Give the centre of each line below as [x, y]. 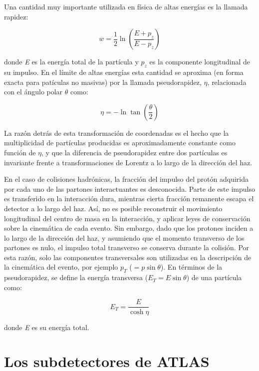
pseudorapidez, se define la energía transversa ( [76, 277]
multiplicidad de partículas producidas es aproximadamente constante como [120, 143]
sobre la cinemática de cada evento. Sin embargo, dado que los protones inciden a [129, 228]
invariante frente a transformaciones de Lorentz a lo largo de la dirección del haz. [128, 162]
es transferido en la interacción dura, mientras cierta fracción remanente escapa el [129, 198]
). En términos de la [191, 267]
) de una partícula [214, 277]
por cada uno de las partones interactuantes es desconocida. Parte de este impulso [129, 188]
